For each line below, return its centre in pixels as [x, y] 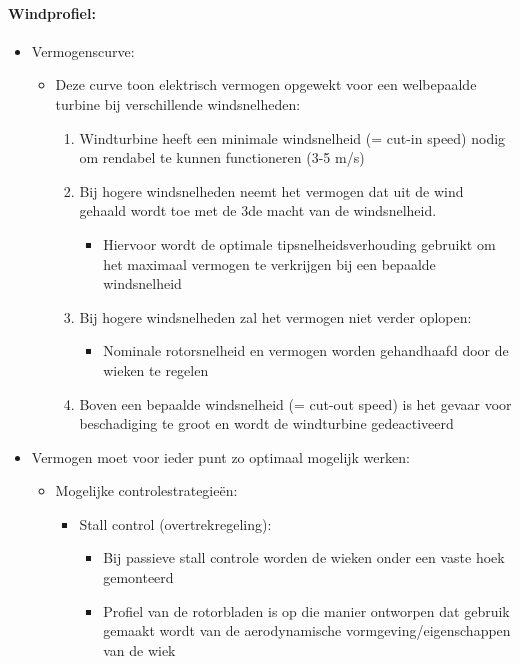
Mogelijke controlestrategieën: [146, 490]
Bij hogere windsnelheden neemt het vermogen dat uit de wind [271, 190]
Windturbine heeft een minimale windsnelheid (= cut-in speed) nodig [292, 137]
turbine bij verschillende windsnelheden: [178, 103]
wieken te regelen [156, 369]
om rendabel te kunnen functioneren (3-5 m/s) [222, 157]
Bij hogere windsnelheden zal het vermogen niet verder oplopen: [275, 316]
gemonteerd [138, 577]
